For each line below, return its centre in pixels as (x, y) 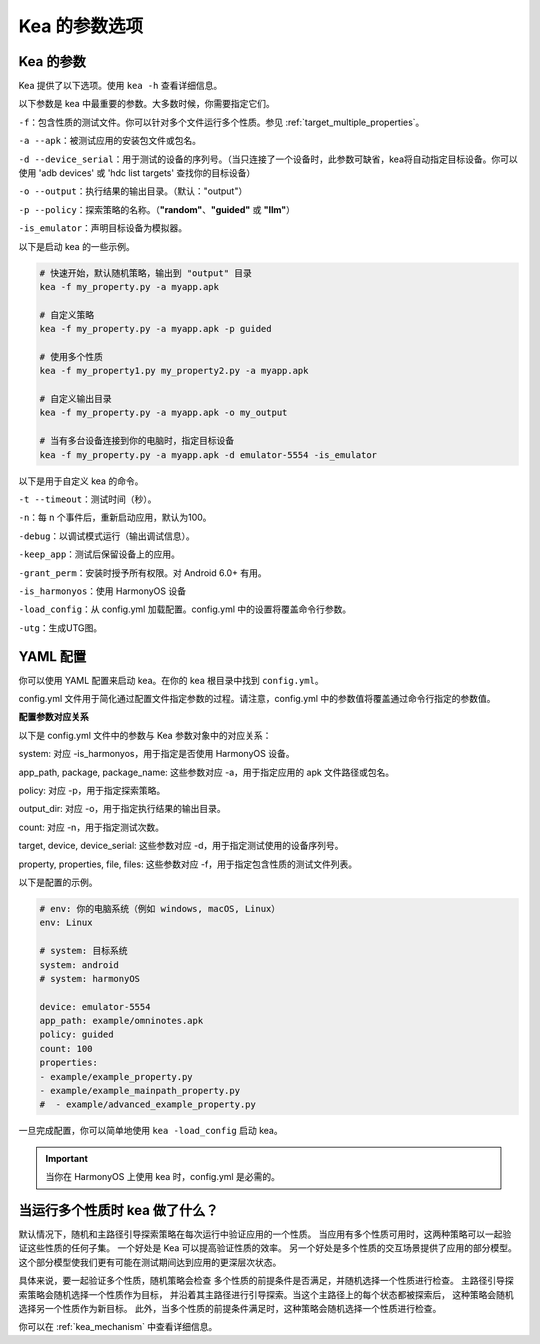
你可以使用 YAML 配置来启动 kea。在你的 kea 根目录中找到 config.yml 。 (171, 680)
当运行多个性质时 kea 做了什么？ (118, 1210)
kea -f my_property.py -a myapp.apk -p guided (155, 329)
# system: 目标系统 (83, 951)
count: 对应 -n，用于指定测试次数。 (91, 827)
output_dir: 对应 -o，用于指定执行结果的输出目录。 (122, 809)
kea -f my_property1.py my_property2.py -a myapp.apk (174, 371)
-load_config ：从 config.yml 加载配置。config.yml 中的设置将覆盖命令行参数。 (185, 609)
